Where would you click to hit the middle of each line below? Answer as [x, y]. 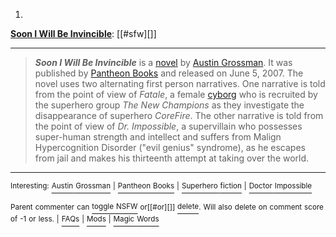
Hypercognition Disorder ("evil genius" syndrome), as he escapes [170, 147]
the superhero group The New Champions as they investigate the [169, 105]
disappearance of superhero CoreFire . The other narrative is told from [179, 115]
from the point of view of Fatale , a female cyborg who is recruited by [176, 94]
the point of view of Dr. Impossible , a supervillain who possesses [168, 126]
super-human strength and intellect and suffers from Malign [158, 137]
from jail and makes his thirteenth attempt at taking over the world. [172, 158]
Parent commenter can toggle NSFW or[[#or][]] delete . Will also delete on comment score [167, 207]
